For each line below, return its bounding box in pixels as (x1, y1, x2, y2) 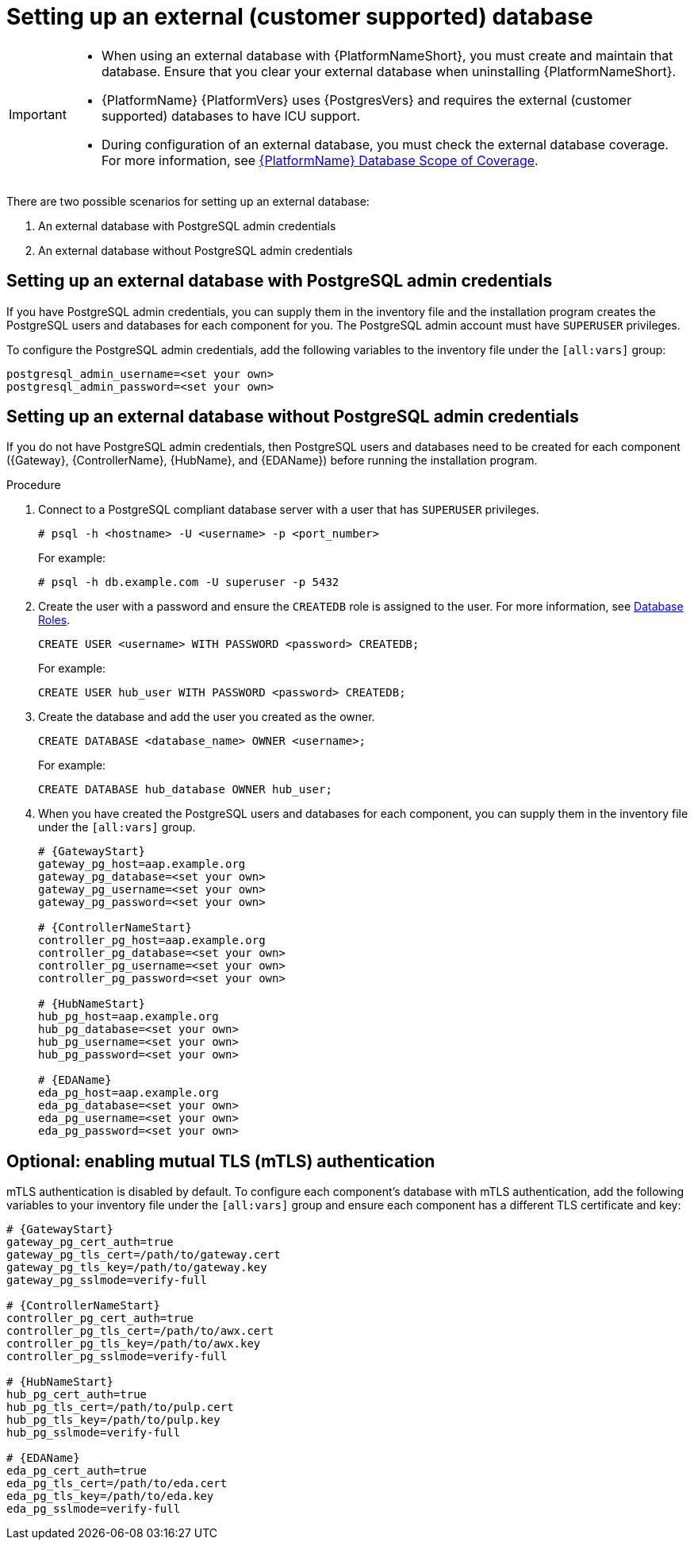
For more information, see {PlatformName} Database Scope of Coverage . (101, 152, 539, 168)
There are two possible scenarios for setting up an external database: (6, 194, 370, 208)
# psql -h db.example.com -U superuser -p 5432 (38, 576, 339, 589)
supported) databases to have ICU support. (101, 107, 361, 124)
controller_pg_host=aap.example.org (38, 934, 266, 947)
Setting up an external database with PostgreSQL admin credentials (6, 271, 553, 291)
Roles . (38, 613, 71, 627)
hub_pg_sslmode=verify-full (6, 1426, 181, 1440)
